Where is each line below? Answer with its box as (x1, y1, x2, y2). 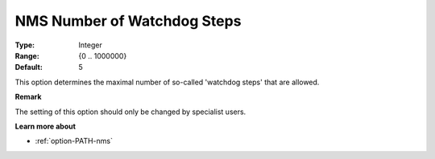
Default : (14, 63, 43, 72)
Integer (78, 40, 102, 50)
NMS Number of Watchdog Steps (14, 12, 242, 30)
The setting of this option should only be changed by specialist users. (14, 107, 246, 116)
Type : (14, 40, 35, 50)
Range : (14, 51, 39, 60)
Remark (14, 92, 42, 102)
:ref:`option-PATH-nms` (35, 137, 113, 146)
